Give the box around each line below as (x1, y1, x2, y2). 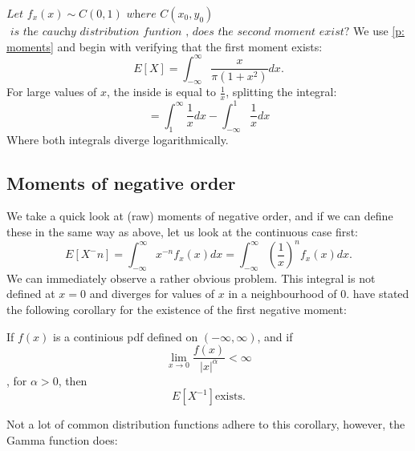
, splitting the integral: (226, 83, 337, 100)
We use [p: (353, 22, 405, 38)
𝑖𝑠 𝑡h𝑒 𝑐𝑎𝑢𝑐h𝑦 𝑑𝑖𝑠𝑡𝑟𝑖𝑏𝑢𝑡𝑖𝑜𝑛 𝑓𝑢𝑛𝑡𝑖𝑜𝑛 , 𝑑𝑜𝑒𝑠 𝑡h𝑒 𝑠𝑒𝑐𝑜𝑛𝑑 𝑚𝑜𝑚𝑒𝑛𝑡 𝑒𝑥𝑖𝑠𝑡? (10, 26, 350, 38)
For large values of (6, 83, 97, 100)
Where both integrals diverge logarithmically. (6, 131, 229, 147)
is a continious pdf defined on (53, 328, 198, 344)
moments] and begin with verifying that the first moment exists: (6, 38, 323, 54)
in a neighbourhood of (228, 285, 337, 302)
